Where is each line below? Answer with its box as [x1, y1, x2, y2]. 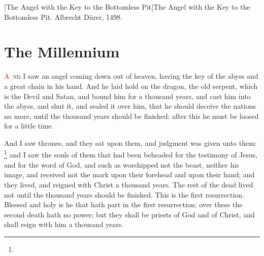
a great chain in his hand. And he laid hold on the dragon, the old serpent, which [4, 80, 258, 91]
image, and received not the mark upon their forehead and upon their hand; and [4, 169, 255, 180]
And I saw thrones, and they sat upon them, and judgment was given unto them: [4, 137, 257, 148]
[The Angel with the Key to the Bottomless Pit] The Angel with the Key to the [4, 2, 250, 12]
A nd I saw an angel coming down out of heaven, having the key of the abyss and [4, 71, 258, 81]
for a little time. [4, 120, 54, 131]
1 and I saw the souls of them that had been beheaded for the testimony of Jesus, [4, 148, 258, 160]
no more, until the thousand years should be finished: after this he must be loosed [4, 110, 259, 121]
